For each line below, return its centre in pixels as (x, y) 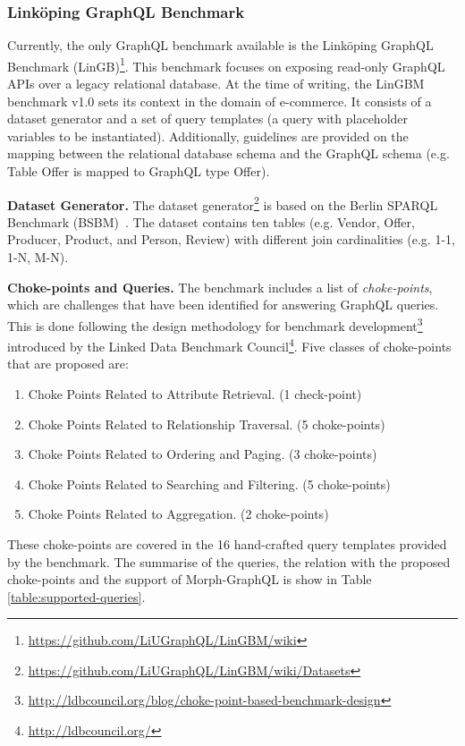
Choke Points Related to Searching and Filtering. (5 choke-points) (209, 483)
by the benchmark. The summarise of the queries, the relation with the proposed (229, 561)
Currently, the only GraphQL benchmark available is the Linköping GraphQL (220, 45)
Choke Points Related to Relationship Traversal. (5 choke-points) (207, 424)
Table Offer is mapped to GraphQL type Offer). (139, 171)
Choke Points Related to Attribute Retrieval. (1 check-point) (195, 393)
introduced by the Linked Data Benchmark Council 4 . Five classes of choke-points (229, 345)
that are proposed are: (68, 364)
